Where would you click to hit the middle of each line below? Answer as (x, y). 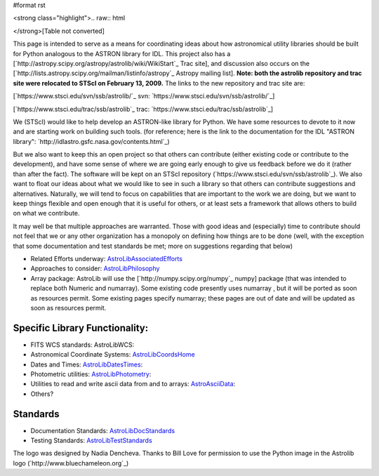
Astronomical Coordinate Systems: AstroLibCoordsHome (113, 355)
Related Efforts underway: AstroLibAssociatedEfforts (106, 258)
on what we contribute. (46, 213)
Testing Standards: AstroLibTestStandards (91, 441)
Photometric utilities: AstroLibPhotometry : (91, 374)
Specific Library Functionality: (81, 328)
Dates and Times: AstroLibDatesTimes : (87, 364)
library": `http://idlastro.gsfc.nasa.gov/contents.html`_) (91, 141)
